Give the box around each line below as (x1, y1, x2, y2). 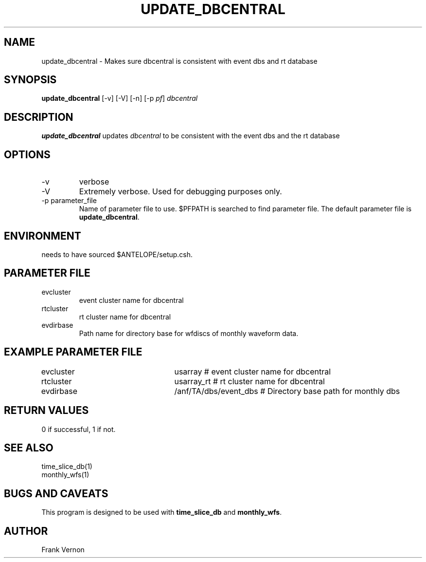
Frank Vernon (41, 545, 85, 554)
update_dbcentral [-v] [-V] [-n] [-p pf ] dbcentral (41, 94, 198, 103)
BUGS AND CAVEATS (4, 487, 108, 500)
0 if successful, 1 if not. (41, 425, 116, 433)
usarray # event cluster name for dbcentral (174, 366, 331, 376)
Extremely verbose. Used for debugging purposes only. (79, 187, 282, 197)
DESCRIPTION (4, 111, 73, 123)
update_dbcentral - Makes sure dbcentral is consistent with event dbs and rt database (41, 56, 318, 65)
